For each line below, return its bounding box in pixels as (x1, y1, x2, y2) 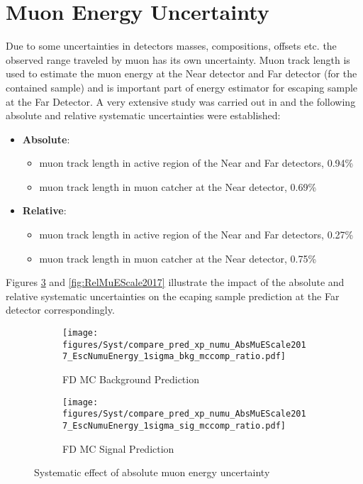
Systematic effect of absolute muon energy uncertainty (34, 465, 270, 480)
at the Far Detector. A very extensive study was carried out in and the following (6, 94, 356, 109)
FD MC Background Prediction (62, 372, 199, 386)
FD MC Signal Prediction (62, 441, 174, 456)
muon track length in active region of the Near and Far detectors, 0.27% (39, 227, 354, 242)
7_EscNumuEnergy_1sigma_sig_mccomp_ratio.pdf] (62, 420, 286, 431)
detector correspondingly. (6, 302, 115, 317)
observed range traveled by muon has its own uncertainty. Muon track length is (6, 52, 350, 67)
